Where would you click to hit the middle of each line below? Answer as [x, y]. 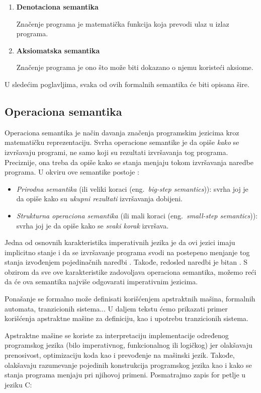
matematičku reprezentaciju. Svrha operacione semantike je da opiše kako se [122, 142]
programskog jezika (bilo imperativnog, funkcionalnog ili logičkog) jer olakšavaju [128, 345]
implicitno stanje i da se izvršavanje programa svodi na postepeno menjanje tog [127, 252]
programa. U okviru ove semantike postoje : [72, 172]
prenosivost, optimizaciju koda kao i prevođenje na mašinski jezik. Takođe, [120, 355]
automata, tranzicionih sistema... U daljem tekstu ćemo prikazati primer [116, 308]
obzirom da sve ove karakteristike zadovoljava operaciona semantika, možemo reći [130, 271]
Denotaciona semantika [57, 7]
